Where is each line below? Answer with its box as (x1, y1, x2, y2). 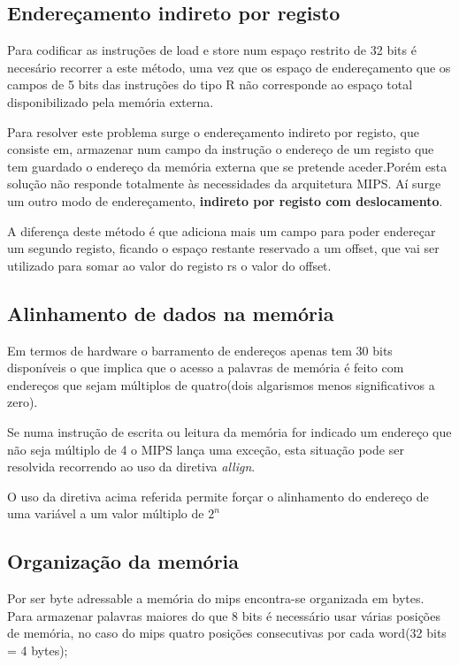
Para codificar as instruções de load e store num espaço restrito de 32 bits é (7, 41, 417, 59)
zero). (7, 393, 38, 411)
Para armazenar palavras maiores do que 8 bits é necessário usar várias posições (7, 606, 440, 624)
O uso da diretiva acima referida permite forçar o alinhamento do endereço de (7, 486, 429, 505)
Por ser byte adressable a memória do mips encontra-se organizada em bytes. (7, 589, 425, 608)
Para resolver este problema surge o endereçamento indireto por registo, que (7, 122, 419, 141)
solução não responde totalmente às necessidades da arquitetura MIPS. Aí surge (7, 174, 441, 193)
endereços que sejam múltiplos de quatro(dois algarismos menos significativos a (7, 375, 435, 394)
